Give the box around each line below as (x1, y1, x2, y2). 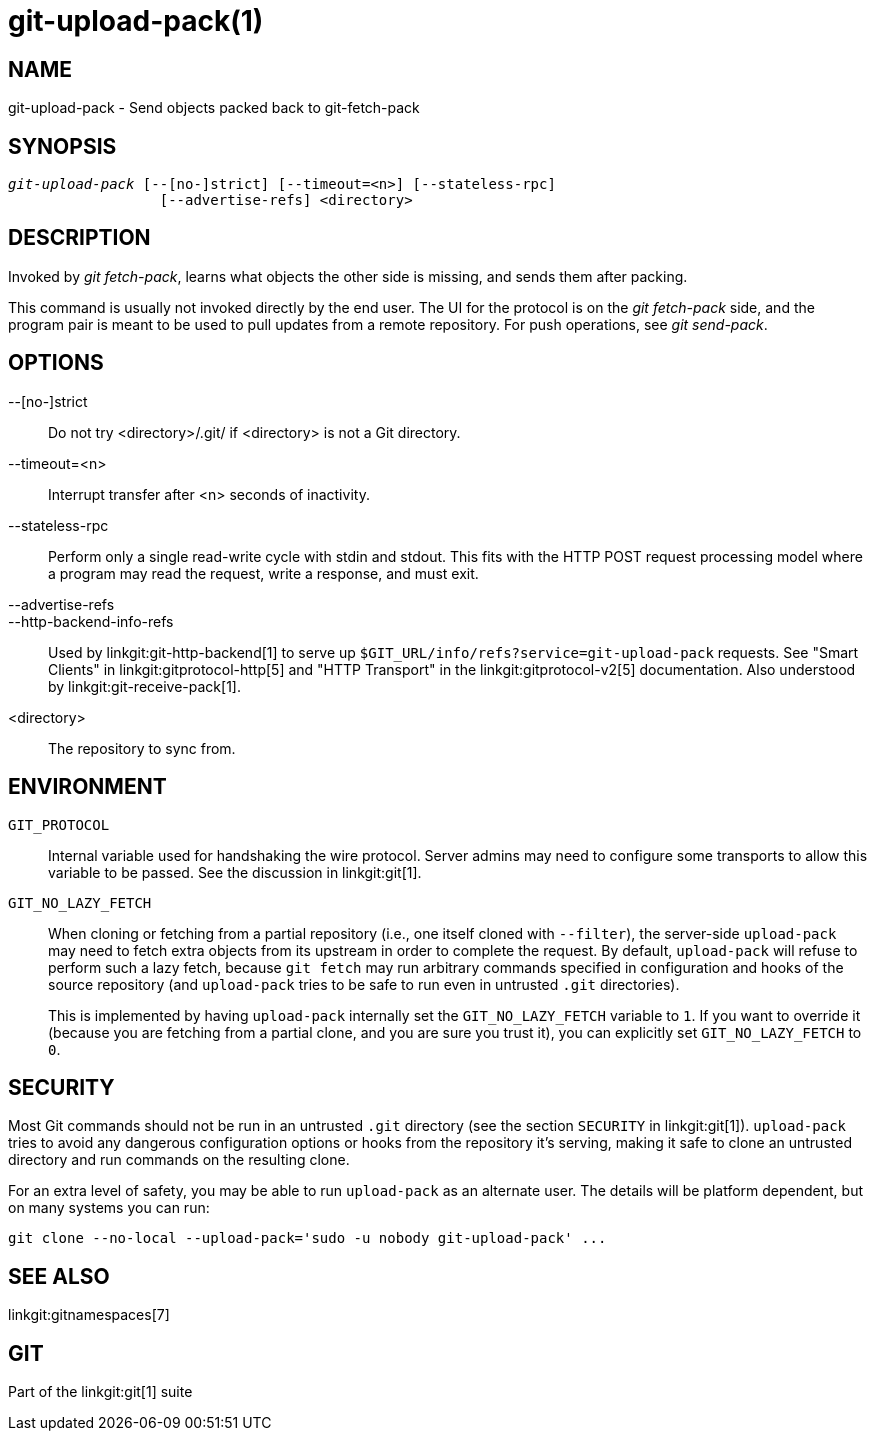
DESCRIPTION (8, 225, 151, 251)
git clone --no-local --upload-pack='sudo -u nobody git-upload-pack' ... (8, 1230, 607, 1247)
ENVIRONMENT (8, 774, 167, 800)
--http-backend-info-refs (8, 612, 174, 630)
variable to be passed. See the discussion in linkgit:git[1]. (48, 863, 422, 881)
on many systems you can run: (8, 1199, 210, 1217)
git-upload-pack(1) (8, 4, 264, 38)
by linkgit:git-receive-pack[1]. (48, 677, 241, 695)
